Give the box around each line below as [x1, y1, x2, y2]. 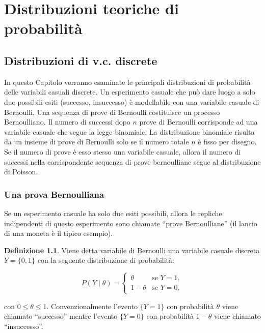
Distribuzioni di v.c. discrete [4, 52, 157, 68]
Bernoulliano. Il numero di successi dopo [4, 116, 130, 127]
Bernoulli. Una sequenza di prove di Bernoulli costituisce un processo [4, 106, 220, 117]
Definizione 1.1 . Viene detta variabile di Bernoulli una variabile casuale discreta [4, 245, 260, 255]
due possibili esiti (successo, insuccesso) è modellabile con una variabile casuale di [4, 96, 259, 107]
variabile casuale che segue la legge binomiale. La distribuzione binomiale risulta [4, 126, 255, 137]
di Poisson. [4, 166, 38, 177]
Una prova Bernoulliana [4, 188, 104, 200]
